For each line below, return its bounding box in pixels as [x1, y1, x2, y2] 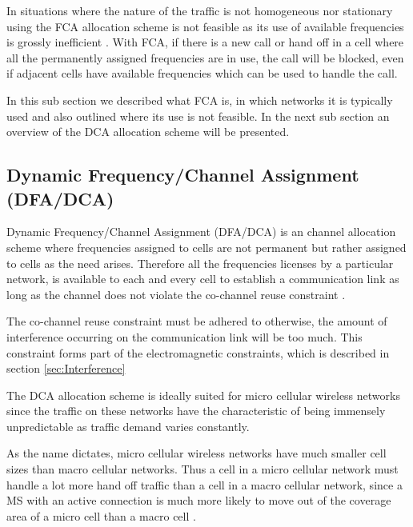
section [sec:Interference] [6, 360, 126, 377]
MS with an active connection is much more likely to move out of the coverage [6, 492, 391, 509]
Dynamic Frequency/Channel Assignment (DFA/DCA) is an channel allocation [6, 223, 396, 240]
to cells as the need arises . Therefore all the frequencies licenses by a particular [6, 254, 394, 271]
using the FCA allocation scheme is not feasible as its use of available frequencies [6, 18, 404, 34]
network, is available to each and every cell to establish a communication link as [6, 270, 399, 287]
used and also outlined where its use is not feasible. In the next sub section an [6, 107, 390, 124]
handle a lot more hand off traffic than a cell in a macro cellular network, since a [6, 476, 403, 493]
